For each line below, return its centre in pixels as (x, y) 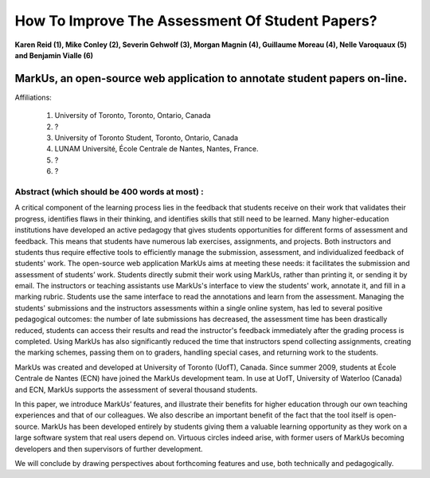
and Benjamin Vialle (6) (54, 55)
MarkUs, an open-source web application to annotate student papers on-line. (211, 78)
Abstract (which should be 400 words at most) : (109, 191)
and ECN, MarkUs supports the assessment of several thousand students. (136, 390)
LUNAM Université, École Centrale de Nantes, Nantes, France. (156, 149)
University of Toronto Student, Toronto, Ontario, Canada (147, 138)
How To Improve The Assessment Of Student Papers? (196, 21)
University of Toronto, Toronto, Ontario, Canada (133, 116)
